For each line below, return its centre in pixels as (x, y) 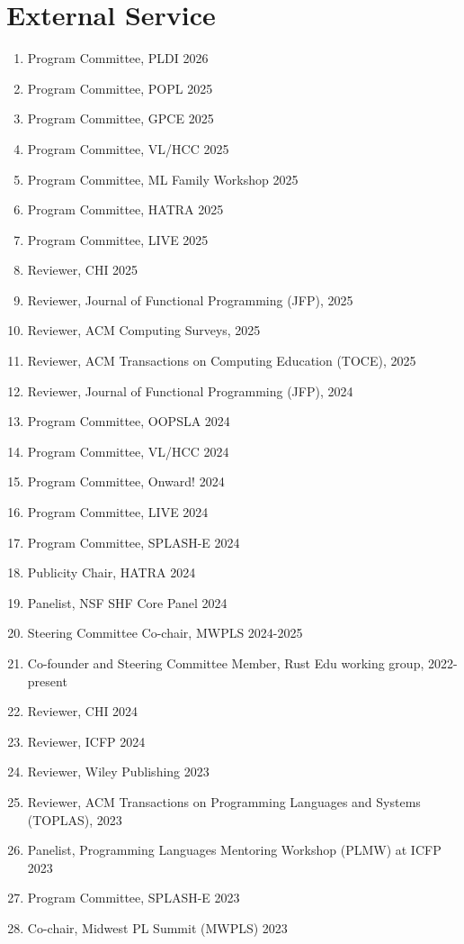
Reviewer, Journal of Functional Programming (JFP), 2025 (190, 300)
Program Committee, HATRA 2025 (125, 209)
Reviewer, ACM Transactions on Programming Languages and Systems (224, 801)
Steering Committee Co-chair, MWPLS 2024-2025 (165, 633)
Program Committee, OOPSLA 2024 (129, 421)
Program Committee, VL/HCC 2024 (128, 451)
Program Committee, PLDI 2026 (118, 58)
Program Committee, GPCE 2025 (120, 118)
